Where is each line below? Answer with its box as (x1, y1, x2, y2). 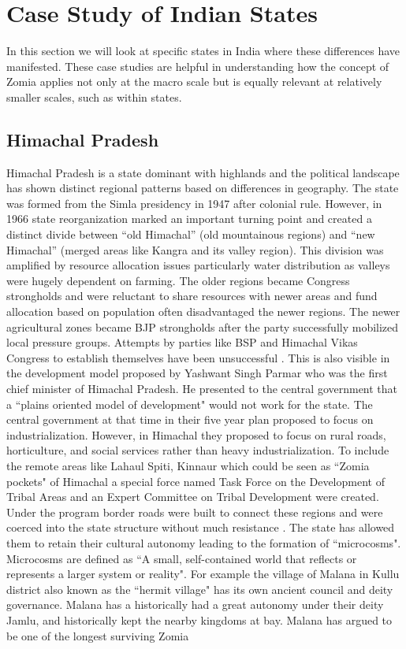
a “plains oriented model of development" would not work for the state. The (6, 395, 373, 412)
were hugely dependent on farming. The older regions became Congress (6, 272, 350, 288)
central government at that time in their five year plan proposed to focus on (6, 411, 374, 428)
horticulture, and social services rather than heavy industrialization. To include (6, 442, 389, 458)
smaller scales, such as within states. (6, 88, 182, 105)
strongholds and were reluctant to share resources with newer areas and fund (6, 287, 378, 304)
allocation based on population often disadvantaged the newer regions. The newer (6, 303, 400, 320)
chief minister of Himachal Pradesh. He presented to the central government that (6, 380, 398, 397)
